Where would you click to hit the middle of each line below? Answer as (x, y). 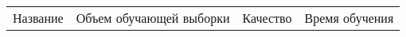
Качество (267, 18)
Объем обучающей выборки (153, 18)
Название (38, 18)
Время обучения (349, 18)
